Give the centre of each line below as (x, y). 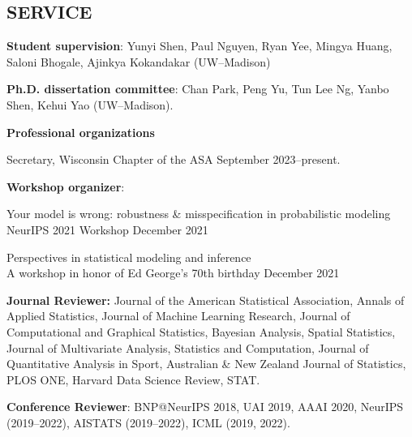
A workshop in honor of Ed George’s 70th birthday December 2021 (173, 273)
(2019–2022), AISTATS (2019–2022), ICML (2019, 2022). (148, 422)
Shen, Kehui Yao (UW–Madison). (90, 104)
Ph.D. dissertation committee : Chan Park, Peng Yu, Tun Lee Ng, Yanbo (198, 89)
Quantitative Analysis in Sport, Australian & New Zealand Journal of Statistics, (206, 364)
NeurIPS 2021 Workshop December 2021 (107, 229)
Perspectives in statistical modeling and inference (129, 257)
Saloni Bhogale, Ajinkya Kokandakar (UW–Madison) (139, 61)
